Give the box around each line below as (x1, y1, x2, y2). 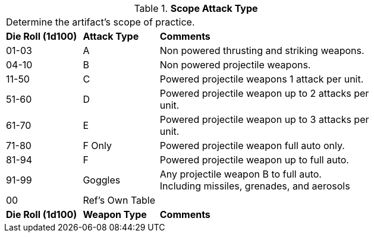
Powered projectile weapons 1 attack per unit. (159, 73, 364, 85)
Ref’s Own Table (83, 194, 156, 206)
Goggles (83, 174, 121, 186)
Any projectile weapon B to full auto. (159, 168, 322, 180)
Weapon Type (83, 208, 147, 220)
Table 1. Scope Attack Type (134, 2, 258, 14)
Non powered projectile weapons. (159, 59, 311, 71)
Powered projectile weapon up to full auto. (159, 154, 349, 166)
